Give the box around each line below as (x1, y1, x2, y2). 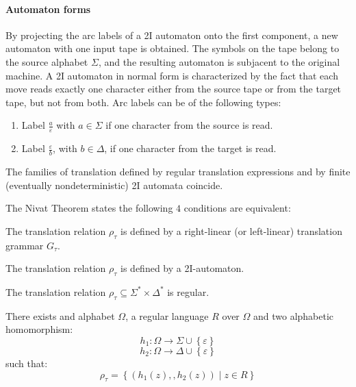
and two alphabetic (253, 308, 334, 323)
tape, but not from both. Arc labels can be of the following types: (5, 95, 281, 109)
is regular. (167, 284, 209, 299)
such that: (5, 355, 48, 370)
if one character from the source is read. (105, 118, 273, 132)
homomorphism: (5, 322, 73, 336)
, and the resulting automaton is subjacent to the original (98, 54, 340, 68)
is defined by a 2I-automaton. (120, 261, 244, 275)
